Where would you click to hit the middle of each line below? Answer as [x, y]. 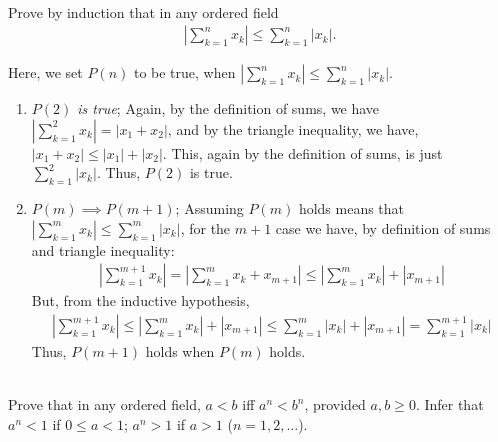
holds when [180, 351]
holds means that [351, 208]
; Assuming [209, 208]
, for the [205, 227]
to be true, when [184, 72]
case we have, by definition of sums [383, 227]
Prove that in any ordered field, [104, 404]
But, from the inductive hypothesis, [140, 300]
